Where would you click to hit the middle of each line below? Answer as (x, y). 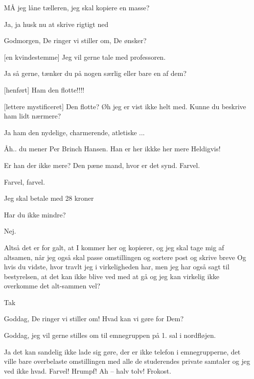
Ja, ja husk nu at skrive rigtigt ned (56, 24)
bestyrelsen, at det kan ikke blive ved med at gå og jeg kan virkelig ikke (112, 276)
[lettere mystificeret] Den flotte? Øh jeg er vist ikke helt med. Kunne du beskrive (125, 106)
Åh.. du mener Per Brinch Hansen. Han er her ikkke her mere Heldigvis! (112, 149)
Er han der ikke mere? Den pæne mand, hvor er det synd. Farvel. (102, 165)
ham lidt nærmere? (33, 116)
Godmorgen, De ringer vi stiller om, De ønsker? (75, 40)
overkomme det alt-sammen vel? (52, 286)
